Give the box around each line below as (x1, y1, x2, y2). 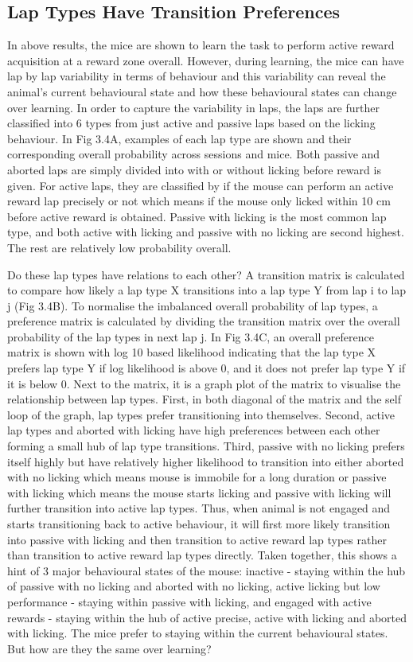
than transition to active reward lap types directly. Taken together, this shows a (7, 547, 397, 563)
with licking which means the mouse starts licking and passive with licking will (7, 484, 392, 500)
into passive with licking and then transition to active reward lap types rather (7, 531, 387, 547)
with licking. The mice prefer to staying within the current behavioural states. (7, 625, 388, 641)
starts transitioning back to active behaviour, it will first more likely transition (7, 516, 391, 532)
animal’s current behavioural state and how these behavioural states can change (7, 83, 397, 99)
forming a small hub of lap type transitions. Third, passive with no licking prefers (7, 438, 405, 454)
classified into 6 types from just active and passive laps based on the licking (7, 115, 376, 131)
